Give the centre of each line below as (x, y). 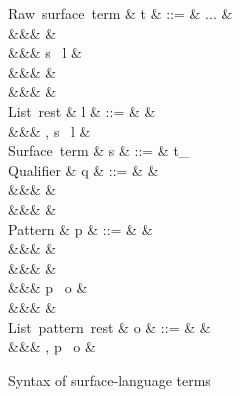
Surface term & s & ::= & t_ (99, 150)
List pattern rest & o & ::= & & (109, 326)
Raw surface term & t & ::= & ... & (120, 13)
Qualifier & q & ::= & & (83, 169)
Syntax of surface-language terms (109, 379)
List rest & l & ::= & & (82, 110)
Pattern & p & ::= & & (80, 228)
